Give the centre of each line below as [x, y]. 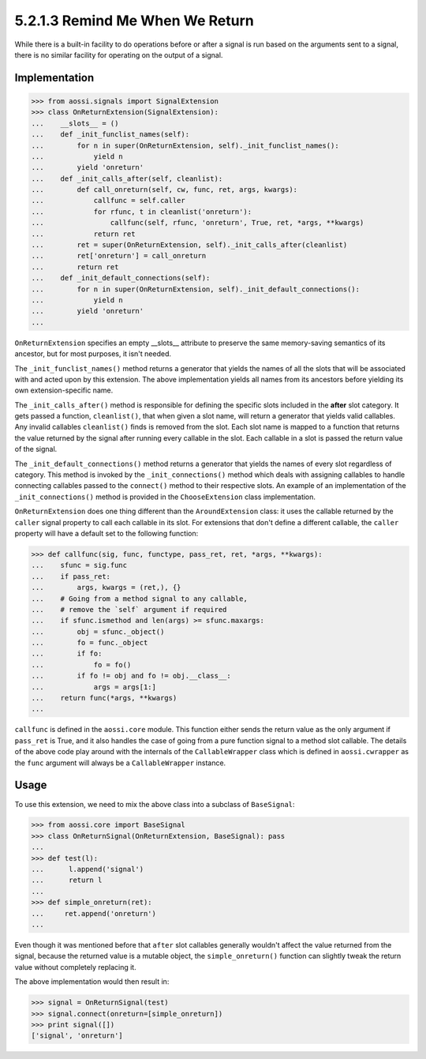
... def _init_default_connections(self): [121, 278]
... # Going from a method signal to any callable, [139, 599]
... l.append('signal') [88, 869]
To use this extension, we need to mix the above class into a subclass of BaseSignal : [155, 804]
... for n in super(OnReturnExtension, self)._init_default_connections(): [196, 289]
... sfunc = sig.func [79, 565]
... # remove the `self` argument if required [129, 609]
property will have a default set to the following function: [106, 533]
